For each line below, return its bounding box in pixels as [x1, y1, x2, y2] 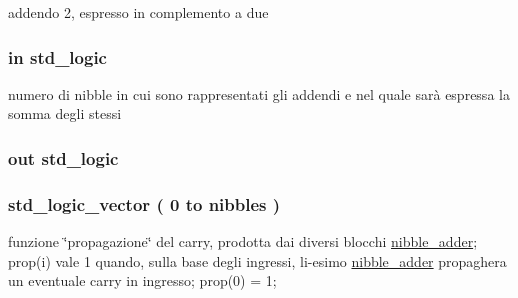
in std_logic [8, 44, 107, 69]
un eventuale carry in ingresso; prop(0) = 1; [8, 270, 277, 291]
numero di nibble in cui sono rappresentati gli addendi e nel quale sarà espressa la [8, 83, 510, 104]
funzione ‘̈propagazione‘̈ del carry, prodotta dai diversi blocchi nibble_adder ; [8, 231, 478, 252]
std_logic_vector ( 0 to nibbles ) [8, 191, 281, 216]
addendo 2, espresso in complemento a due [8, 2, 269, 22]
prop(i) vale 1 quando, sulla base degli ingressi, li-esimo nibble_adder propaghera [8, 250, 507, 271]
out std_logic [8, 145, 119, 170]
